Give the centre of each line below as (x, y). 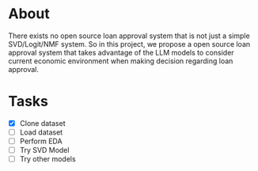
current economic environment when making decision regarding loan (121, 61)
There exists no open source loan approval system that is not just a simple (129, 36)
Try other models (48, 159)
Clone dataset (42, 123)
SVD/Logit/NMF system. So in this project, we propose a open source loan (129, 44)
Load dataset (41, 132)
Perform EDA (41, 141)
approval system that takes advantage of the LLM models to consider (121, 52)
